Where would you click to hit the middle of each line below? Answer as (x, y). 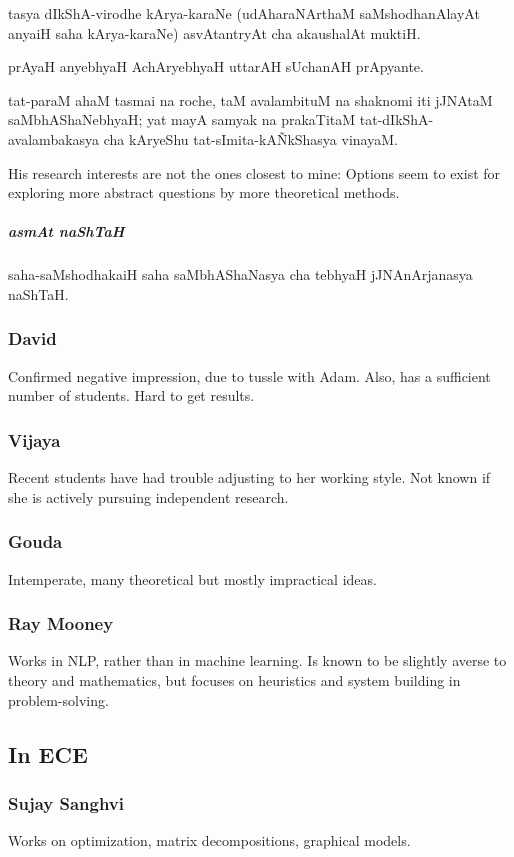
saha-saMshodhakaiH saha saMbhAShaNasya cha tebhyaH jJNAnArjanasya (240, 274)
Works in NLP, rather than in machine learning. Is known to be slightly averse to (257, 660)
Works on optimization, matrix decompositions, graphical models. (209, 840)
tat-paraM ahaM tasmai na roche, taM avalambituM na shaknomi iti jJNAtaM (250, 99)
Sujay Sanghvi (66, 802)
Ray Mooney (61, 623)
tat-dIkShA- (396, 119)
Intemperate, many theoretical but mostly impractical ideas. (192, 578)
